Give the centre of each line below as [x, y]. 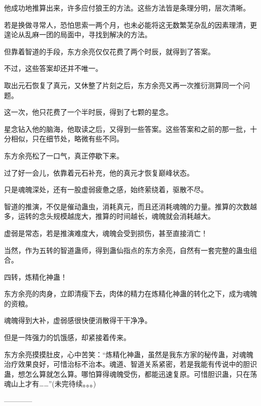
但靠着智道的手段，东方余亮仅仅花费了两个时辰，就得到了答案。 [109, 51]
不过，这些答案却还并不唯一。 [53, 68]
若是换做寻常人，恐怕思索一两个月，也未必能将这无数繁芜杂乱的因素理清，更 [130, 24]
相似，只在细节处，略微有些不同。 [67, 139]
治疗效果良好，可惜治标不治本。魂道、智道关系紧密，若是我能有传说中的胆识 [130, 364]
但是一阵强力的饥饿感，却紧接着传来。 [67, 337]
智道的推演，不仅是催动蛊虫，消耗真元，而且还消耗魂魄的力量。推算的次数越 [130, 206]
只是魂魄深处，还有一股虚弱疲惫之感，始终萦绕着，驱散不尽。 [106, 189]
